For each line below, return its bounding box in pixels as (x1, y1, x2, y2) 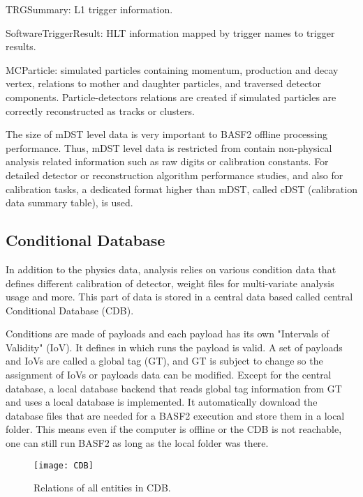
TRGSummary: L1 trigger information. (6, 2, 173, 16)
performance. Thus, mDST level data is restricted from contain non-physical (6, 140, 332, 155)
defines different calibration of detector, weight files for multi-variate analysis (6, 275, 334, 290)
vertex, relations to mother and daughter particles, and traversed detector (6, 76, 322, 91)
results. (6, 39, 36, 54)
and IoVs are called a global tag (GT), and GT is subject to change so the (6, 353, 323, 368)
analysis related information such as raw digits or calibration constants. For (6, 154, 329, 169)
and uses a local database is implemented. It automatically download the (6, 395, 318, 409)
